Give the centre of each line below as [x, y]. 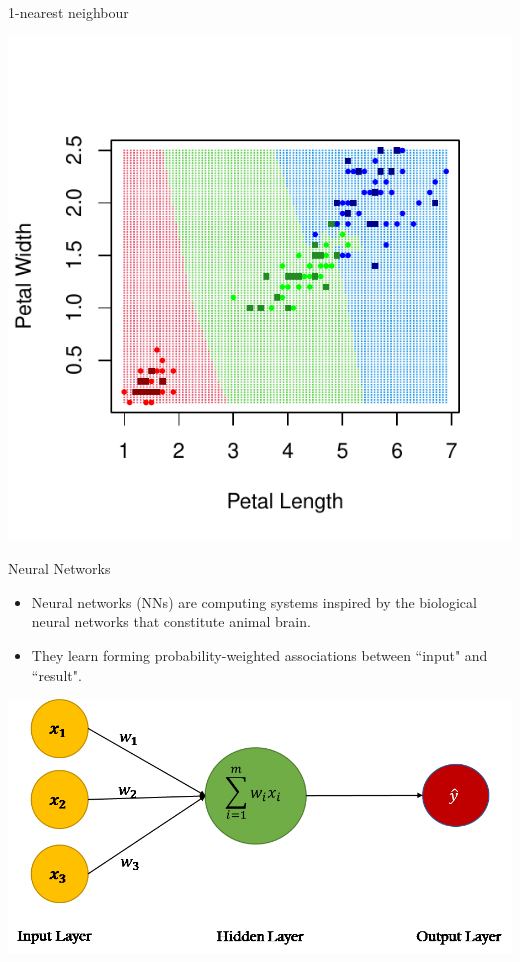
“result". [56, 674]
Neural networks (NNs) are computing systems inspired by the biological [254, 601]
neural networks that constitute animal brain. [171, 621]
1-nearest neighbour [68, 12]
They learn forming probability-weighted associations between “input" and [259, 654]
